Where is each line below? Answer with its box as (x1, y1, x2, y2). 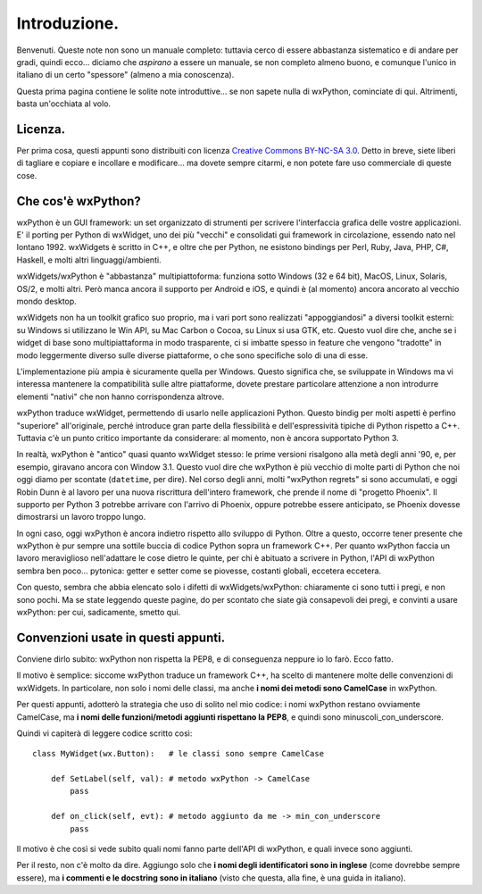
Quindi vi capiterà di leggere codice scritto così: (16, 728, 193, 739)
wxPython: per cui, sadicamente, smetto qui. (16, 607, 181, 618)
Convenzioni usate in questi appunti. (16, 630, 226, 645)
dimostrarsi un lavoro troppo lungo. (16, 512, 146, 522)
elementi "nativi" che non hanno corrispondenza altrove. (16, 391, 225, 402)
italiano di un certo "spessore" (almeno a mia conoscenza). (16, 70, 235, 80)
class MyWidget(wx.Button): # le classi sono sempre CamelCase (32, 748, 325, 759)
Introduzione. (16, 13, 120, 33)
